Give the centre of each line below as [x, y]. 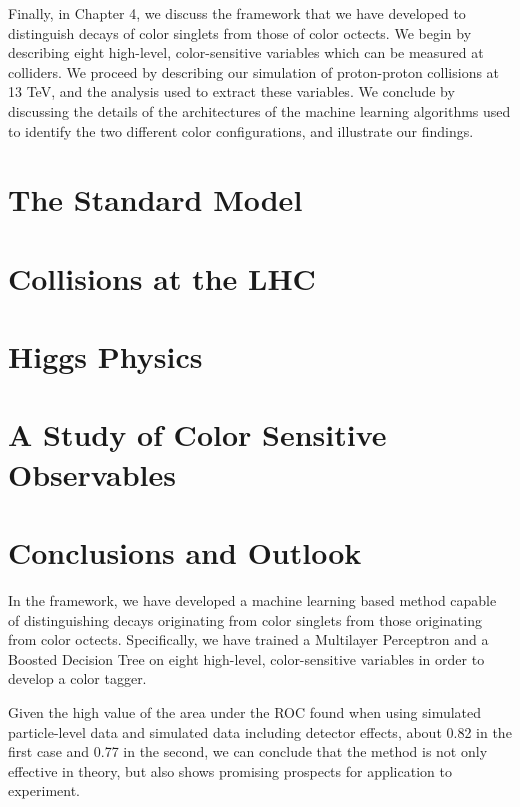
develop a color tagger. [77, 678]
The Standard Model [155, 199]
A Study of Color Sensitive [197, 434]
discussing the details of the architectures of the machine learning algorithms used [259, 110]
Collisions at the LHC [162, 277]
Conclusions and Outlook [185, 552]
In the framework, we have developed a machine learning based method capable [252, 599]
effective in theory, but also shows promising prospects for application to [230, 770]
